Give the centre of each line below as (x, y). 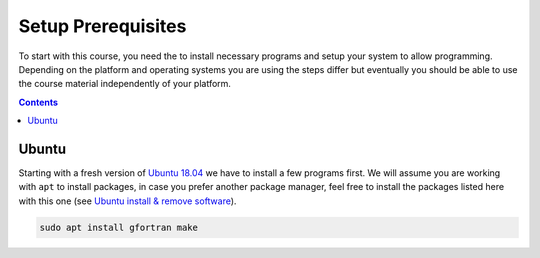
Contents (38, 102)
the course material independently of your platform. (125, 84)
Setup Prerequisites (102, 26)
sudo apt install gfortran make (119, 227)
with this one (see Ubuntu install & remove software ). (127, 201)
